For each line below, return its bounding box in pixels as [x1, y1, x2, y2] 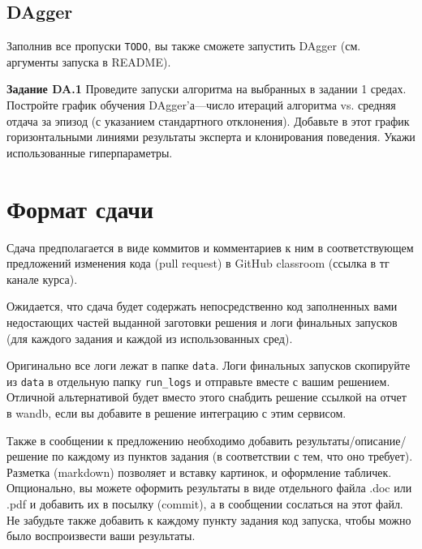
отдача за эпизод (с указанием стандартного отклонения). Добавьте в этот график [6, 112, 410, 129]
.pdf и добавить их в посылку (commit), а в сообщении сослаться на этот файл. [6, 495, 403, 512]
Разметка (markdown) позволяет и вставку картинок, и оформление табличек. [6, 463, 392, 480]
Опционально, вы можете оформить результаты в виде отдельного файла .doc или [6, 479, 412, 496]
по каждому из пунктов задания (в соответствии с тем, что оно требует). [52, 448, 413, 465]
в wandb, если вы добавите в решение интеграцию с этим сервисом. [6, 405, 347, 422]
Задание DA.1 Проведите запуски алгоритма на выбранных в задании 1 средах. [6, 80, 407, 97]
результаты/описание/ [296, 431, 407, 448]
